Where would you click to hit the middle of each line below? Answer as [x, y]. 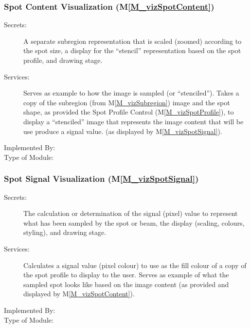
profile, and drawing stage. [63, 60]
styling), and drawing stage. [65, 232]
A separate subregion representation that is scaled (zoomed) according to [133, 41]
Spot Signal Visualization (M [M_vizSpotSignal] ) [101, 179]
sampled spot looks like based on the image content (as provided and [126, 284]
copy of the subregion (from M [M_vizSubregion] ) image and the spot [127, 102]
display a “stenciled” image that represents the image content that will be [134, 121]
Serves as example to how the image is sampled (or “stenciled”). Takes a [131, 93]
